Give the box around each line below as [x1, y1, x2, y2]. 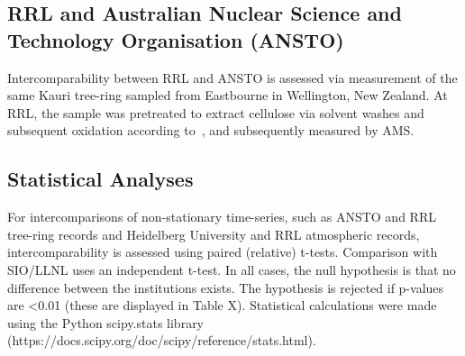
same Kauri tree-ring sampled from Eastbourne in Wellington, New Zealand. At [7, 86, 448, 105]
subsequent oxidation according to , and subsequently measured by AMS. [7, 121, 415, 140]
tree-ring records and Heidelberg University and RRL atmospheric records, [7, 224, 420, 243]
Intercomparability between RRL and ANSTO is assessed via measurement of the [7, 68, 458, 87]
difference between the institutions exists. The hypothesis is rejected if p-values [7, 278, 444, 297]
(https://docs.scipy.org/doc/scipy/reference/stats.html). [7, 331, 316, 350]
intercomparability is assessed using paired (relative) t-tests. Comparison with [7, 242, 438, 261]
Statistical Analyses [7, 165, 194, 193]
